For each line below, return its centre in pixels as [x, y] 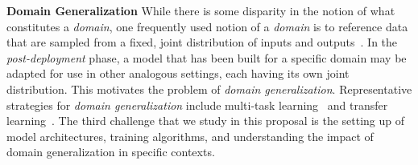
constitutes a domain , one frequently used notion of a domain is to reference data [207, 26]
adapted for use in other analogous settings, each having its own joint [178, 73]
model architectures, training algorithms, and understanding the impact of [190, 136]
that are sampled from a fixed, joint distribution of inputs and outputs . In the [202, 42]
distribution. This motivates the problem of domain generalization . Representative [209, 89]
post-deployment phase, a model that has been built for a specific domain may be [207, 57]
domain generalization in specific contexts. [111, 152]
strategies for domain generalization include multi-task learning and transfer [197, 105]
